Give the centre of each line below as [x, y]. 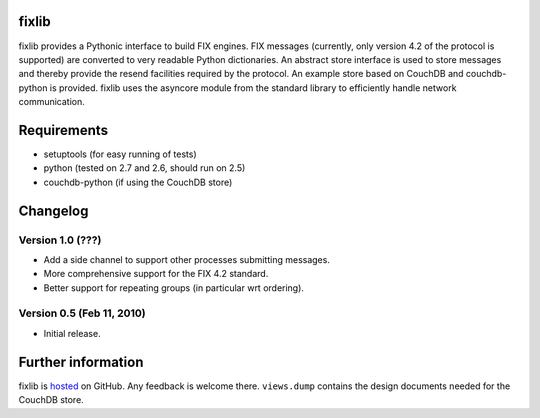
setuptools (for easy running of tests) [120, 154]
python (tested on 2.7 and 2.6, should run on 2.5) [144, 168]
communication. [51, 102]
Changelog [53, 210]
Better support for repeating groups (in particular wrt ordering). [174, 287]
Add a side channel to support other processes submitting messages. [186, 259]
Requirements [63, 130]
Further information [81, 361]
